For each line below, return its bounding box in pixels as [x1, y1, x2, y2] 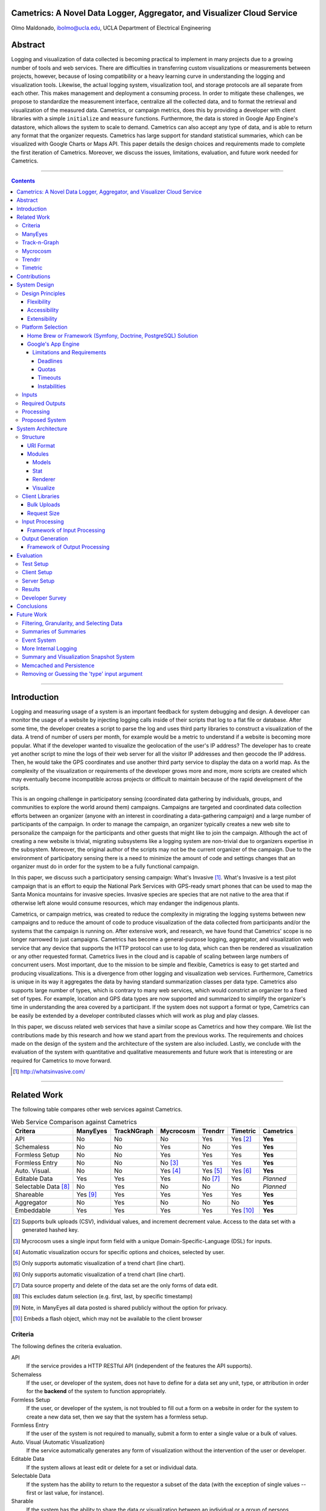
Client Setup [22, 569, 53, 576]
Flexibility [27, 298, 51, 305]
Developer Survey [22, 594, 66, 601]
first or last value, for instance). [26, 1489, 104, 1496]
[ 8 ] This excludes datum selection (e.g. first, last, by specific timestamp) [13, 1293, 193, 1300]
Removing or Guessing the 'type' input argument [22, 670, 143, 678]
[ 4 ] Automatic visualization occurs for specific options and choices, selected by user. [13, 1248, 225, 1255]
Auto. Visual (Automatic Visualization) [11, 1438, 105, 1446]
